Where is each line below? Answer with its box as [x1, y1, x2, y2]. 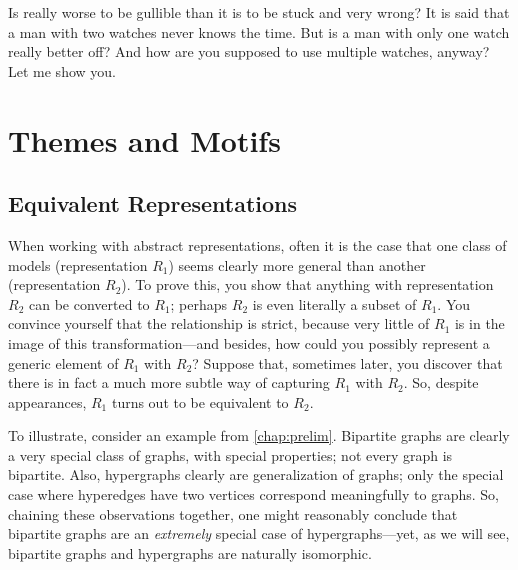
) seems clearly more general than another [168, 254, 426, 275]
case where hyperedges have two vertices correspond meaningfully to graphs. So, [8, 484, 499, 505]
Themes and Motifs [8, 119, 281, 160]
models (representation [8, 254, 148, 275]
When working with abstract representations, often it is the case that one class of [8, 234, 507, 255]
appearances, [8, 391, 87, 412]
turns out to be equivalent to [111, 391, 289, 412]
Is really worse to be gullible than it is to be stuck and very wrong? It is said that [8, 2, 510, 22]
